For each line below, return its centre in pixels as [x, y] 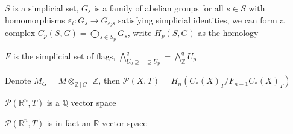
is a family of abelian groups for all [159, 8]
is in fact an [69, 122]
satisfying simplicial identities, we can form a [201, 20]
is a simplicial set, [46, 8]
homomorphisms [35, 20]
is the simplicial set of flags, [64, 56]
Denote [18, 80]
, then [109, 80]
